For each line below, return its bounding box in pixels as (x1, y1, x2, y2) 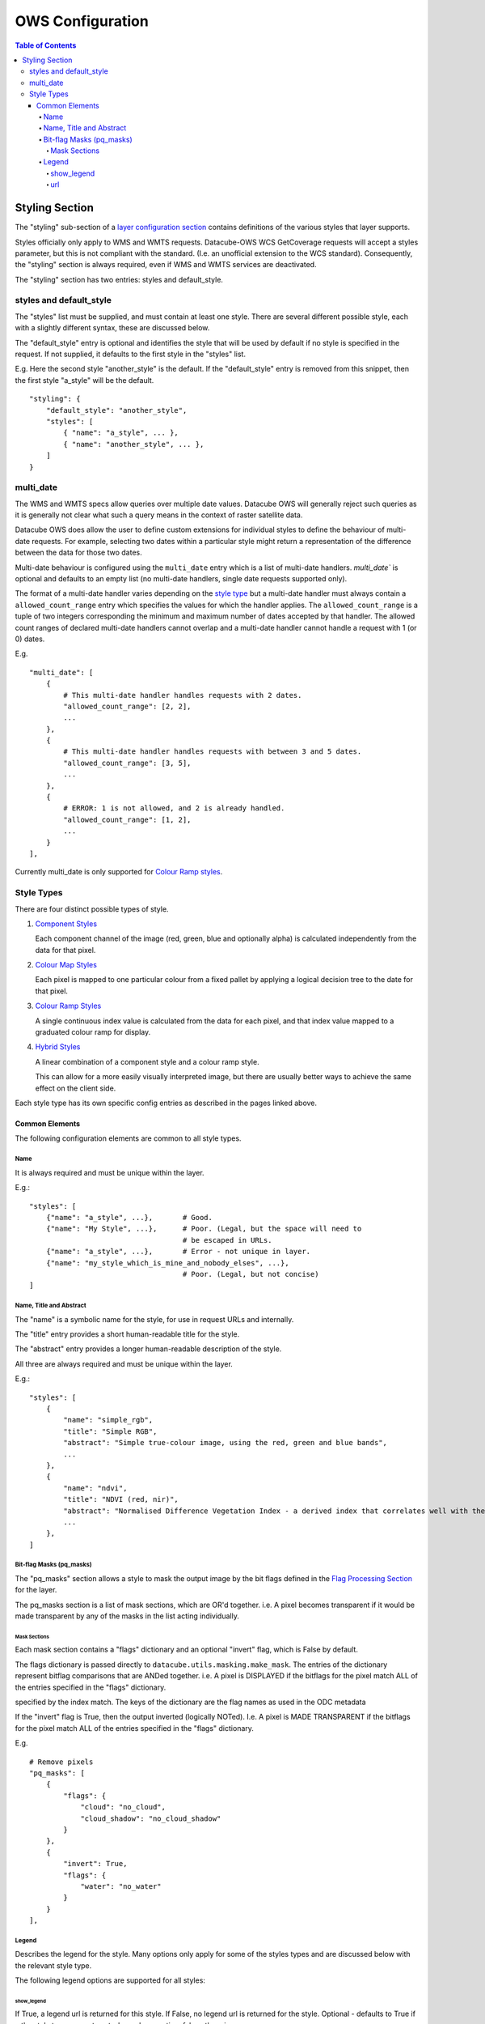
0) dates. (15, 634, 45, 644)
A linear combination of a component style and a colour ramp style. (35, 1057, 259, 1066)
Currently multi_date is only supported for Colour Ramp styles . (15, 867, 223, 877)
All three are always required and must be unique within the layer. (15, 1359, 234, 1368)
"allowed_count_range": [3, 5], (63, 758, 192, 768)
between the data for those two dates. (15, 547, 142, 558)
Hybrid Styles (35, 1042, 81, 1052)
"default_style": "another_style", (45, 406, 188, 415)
